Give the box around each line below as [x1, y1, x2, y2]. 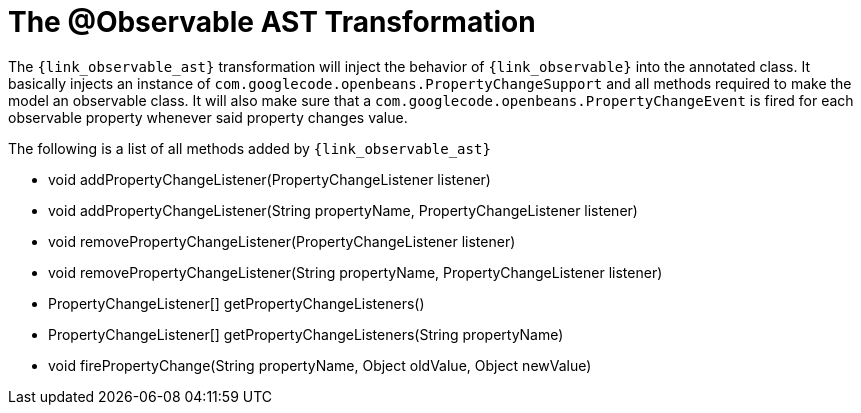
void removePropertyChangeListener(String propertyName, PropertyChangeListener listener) [48, 263, 663, 281]
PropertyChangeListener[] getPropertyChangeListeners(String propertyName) [48, 325, 564, 343]
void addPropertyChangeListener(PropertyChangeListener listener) [48, 170, 491, 188]
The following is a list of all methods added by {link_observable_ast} [8, 139, 491, 157]
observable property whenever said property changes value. [8, 108, 408, 126]
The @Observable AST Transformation [8, 5, 536, 39]
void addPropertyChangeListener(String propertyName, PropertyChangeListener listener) [48, 201, 638, 219]
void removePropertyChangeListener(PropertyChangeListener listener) [48, 232, 516, 250]
